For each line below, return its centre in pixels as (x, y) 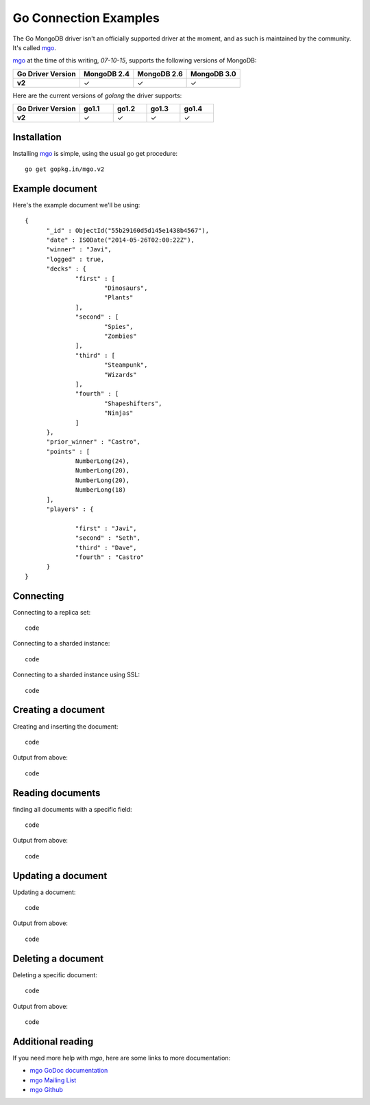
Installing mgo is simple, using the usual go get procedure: (95, 153)
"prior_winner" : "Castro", (93, 442)
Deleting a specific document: (55, 975)
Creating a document (59, 710)
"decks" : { (66, 269)
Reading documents (57, 793)
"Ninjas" (119, 413)
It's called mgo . (34, 47)
